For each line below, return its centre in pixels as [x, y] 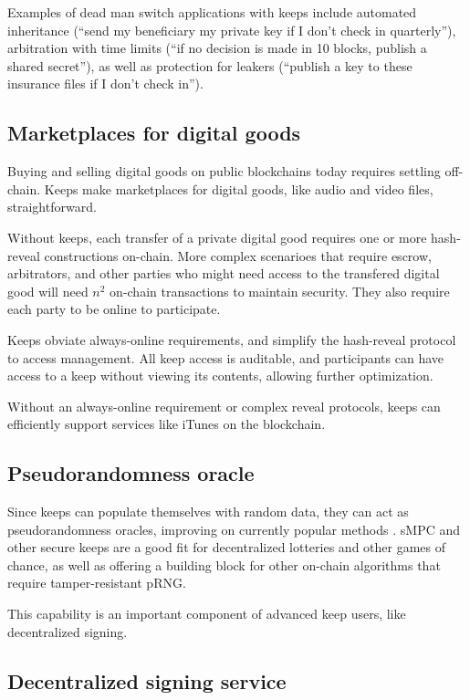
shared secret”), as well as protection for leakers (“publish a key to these [210, 65]
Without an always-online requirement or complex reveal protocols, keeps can [224, 406]
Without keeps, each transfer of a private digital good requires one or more [217, 237]
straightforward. [52, 207]
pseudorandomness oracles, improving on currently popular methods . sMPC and [234, 529]
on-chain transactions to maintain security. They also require [280, 291]
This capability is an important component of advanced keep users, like [207, 614]
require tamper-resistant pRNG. [97, 583]
